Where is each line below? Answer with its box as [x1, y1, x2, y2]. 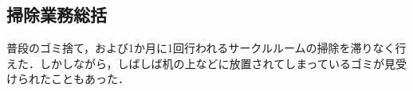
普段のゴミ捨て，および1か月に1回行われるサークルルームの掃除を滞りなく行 [6, 40, 407, 56]
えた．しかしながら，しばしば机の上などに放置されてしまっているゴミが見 [6, 55, 395, 71]
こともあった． [50, 70, 129, 87]
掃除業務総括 [6, 2, 107, 27]
